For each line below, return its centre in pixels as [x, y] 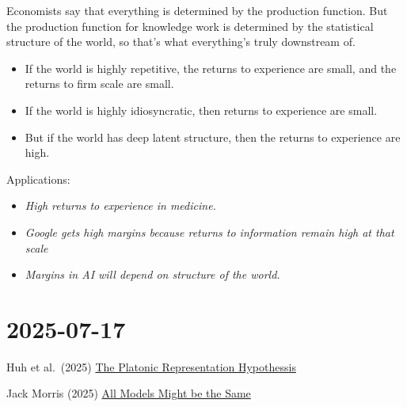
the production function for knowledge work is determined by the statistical [190, 26]
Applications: [38, 179]
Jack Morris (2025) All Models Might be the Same [129, 393]
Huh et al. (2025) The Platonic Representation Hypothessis [151, 366]
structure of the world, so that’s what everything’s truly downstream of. [181, 42]
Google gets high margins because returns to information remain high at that [209, 232]
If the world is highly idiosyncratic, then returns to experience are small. [201, 110]
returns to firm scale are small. [99, 84]
